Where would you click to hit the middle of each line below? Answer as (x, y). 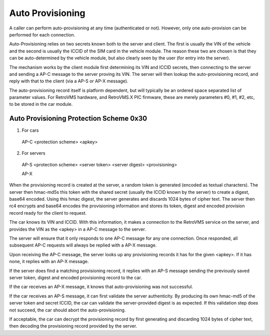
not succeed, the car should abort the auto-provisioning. (67, 310)
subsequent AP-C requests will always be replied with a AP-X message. (83, 245)
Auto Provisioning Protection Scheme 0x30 (78, 119)
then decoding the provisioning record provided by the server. (73, 326)
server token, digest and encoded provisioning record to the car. (75, 278)
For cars (30, 130)
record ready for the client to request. (48, 213)
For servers (33, 153)
